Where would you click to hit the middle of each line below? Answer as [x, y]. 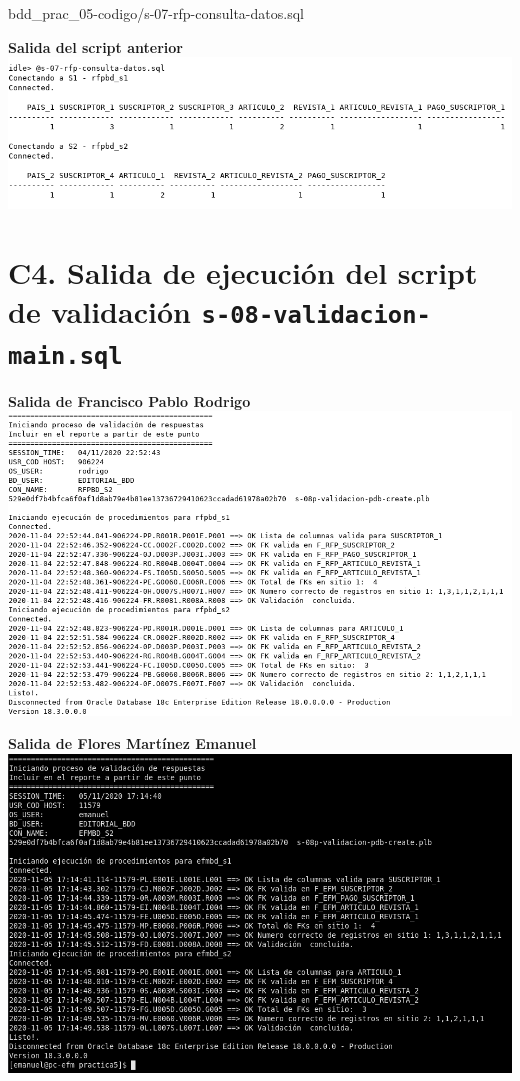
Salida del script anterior [95, 46]
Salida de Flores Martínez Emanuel [132, 743]
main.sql [65, 355]
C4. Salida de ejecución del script [243, 272]
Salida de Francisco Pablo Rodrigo [129, 400]
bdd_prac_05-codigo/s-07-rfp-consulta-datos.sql [156, 13]
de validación [99, 311]
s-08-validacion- [316, 315]
